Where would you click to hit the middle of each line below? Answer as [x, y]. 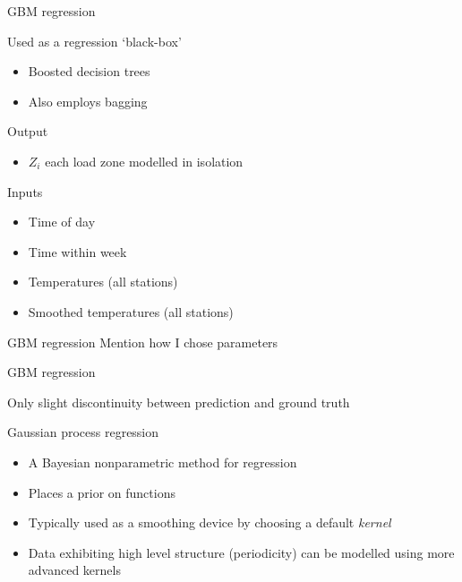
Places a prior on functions [102, 492]
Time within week [77, 251]
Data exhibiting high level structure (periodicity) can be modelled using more [241, 552]
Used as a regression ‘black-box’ [94, 41]
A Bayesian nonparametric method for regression [163, 462]
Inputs [25, 191]
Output [28, 131]
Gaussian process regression [83, 432]
